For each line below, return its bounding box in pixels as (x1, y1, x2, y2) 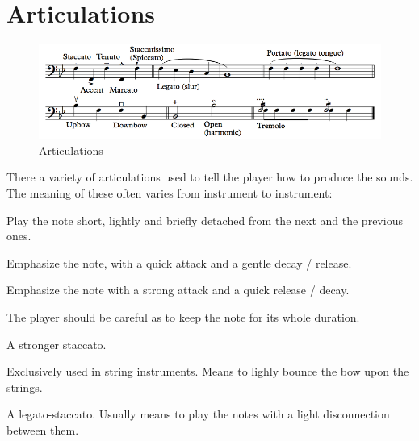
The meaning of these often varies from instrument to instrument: (6, 185, 333, 202)
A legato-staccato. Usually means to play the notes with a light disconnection (6, 406, 390, 422)
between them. (6, 421, 79, 438)
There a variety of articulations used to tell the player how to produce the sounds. (6, 168, 413, 185)
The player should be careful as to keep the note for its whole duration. (6, 309, 360, 325)
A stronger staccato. (6, 335, 107, 352)
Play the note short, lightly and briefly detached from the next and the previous (6, 211, 403, 228)
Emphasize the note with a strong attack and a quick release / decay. (6, 281, 350, 298)
